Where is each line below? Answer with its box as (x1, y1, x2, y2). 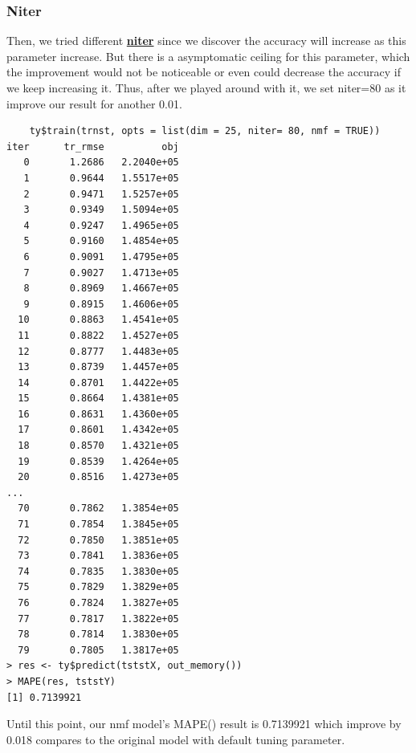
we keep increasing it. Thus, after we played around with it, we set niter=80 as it (6, 79, 406, 96)
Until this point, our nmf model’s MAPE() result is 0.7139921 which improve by (6, 715, 402, 732)
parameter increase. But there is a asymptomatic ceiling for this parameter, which (6, 47, 410, 64)
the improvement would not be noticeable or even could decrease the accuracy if (6, 63, 401, 80)
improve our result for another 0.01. (6, 95, 182, 112)
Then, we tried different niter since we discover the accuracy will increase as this (6, 32, 406, 49)
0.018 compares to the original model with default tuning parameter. (6, 731, 345, 747)
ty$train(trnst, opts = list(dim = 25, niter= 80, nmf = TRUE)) (29, 125, 381, 137)
